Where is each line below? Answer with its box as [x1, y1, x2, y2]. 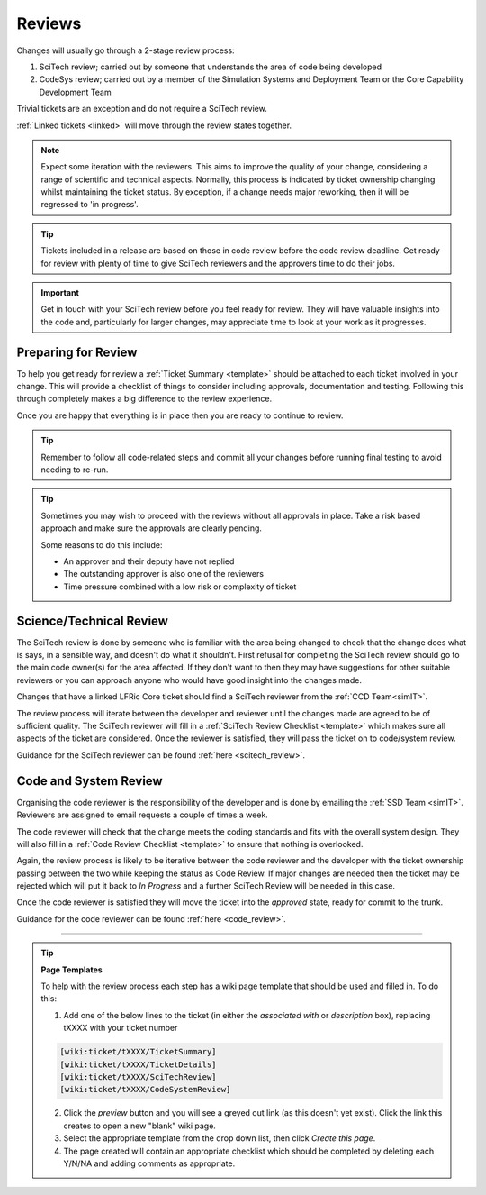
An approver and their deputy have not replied [63, 556, 235, 567]
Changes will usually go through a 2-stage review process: [16, 45, 235, 56]
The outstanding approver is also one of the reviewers [63, 569, 265, 579]
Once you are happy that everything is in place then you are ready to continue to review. [16, 410, 344, 421]
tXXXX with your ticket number [63, 1023, 178, 1034]
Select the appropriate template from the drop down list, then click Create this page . [63, 1133, 376, 1144]
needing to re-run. [40, 464, 109, 475]
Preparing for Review [16, 344, 138, 360]
